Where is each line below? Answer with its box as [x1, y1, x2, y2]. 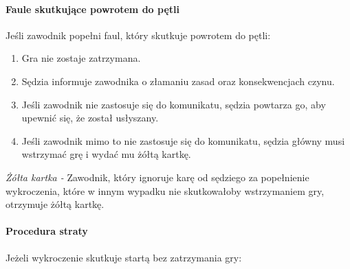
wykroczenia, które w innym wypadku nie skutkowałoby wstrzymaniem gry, [6, 183, 325, 198]
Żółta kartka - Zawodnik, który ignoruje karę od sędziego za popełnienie [6, 169, 309, 184]
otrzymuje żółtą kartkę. [6, 197, 105, 211]
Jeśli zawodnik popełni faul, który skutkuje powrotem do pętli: [6, 27, 271, 42]
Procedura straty [6, 224, 88, 238]
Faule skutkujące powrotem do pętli [6, 1, 179, 16]
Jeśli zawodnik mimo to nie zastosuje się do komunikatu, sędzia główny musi [21, 133, 345, 148]
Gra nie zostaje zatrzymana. [21, 51, 141, 65]
